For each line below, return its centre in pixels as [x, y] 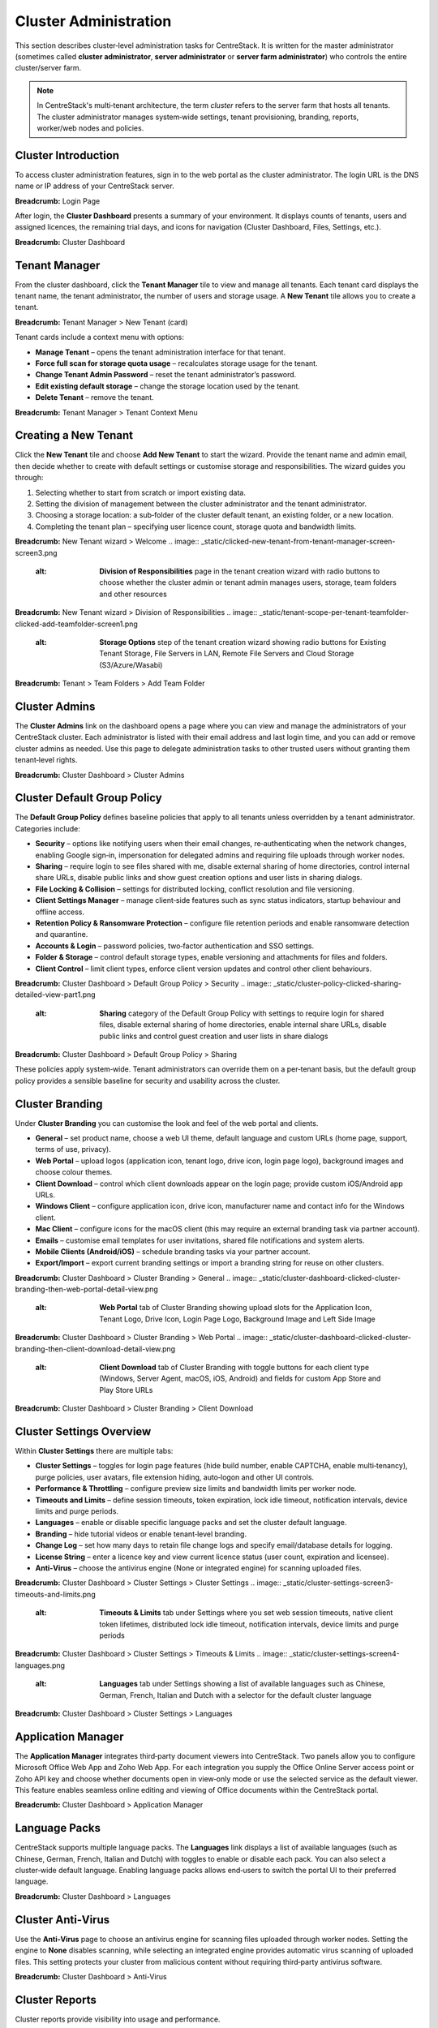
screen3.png [36, 552]
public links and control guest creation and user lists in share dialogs [214, 1036]
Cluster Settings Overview [83, 1431]
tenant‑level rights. [46, 760]
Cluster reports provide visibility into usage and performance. [118, 2019]
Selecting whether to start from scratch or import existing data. [141, 492]
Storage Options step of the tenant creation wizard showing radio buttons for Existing [243, 642]
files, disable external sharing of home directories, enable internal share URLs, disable [243, 1025]
